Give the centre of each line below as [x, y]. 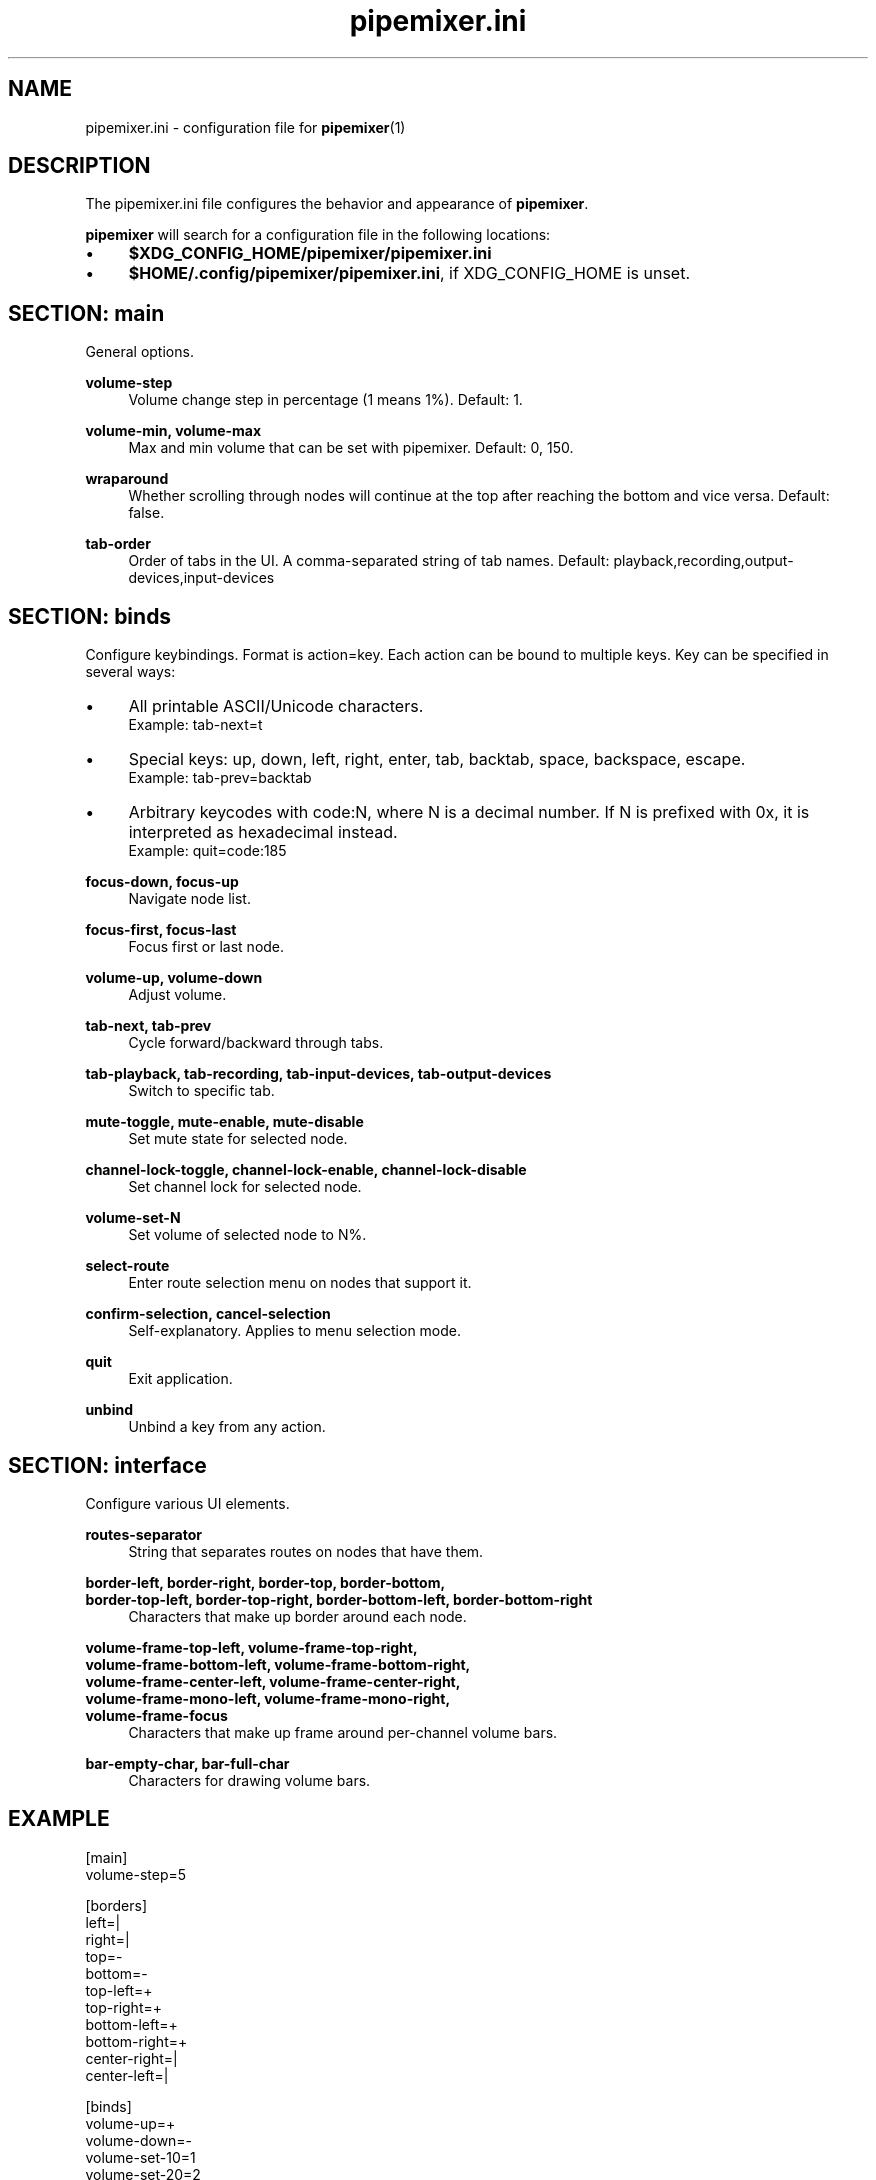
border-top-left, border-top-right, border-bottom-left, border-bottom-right [339, 1599]
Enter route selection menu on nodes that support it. [300, 1283]
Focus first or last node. [206, 947]
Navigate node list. [189, 899]
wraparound [127, 479]
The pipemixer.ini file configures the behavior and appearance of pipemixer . [337, 204]
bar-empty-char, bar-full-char [187, 1763]
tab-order [118, 544]
